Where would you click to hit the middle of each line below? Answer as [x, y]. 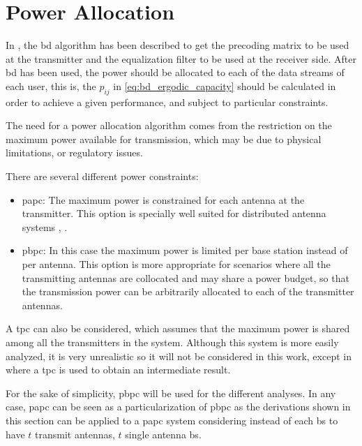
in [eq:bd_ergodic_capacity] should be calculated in [225, 86]
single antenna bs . [163, 434]
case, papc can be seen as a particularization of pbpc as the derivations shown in [178, 407]
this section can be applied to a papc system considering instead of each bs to [172, 420]
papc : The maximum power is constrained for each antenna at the [163, 199]
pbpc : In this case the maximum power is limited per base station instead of [185, 250]
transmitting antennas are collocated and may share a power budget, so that [186, 277]
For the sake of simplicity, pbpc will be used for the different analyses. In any [171, 393]
